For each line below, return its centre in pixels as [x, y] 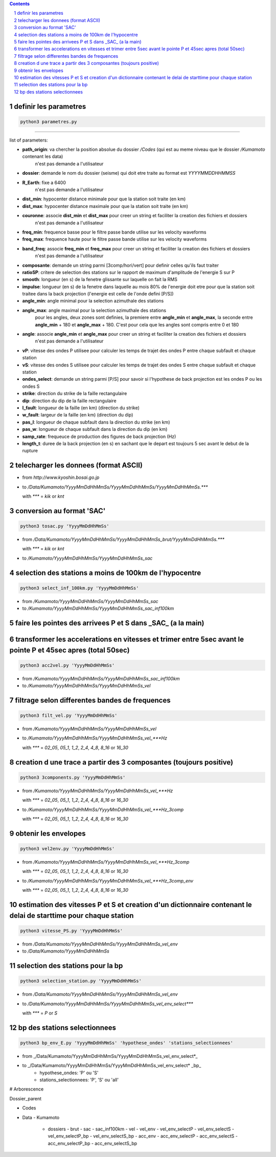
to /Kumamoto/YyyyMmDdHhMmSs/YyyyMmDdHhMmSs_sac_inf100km [98, 609]
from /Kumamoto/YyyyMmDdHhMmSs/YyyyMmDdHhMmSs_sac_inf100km [101, 678]
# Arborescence [27, 1089]
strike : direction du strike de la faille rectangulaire [75, 394]
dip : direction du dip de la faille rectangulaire [70, 401]
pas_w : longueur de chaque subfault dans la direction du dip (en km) [95, 429]
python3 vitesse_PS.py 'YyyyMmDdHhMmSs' [71, 931]
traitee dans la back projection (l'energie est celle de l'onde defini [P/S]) [98, 294]
